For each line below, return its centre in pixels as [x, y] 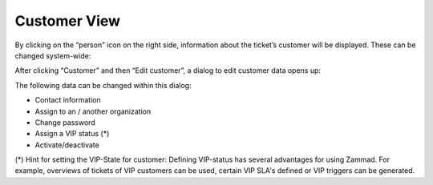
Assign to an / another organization [93, 111]
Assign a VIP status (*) [72, 134]
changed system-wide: [53, 55]
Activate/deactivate [67, 145]
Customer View [67, 21]
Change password [65, 122]
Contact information [68, 100]
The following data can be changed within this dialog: [103, 85]
